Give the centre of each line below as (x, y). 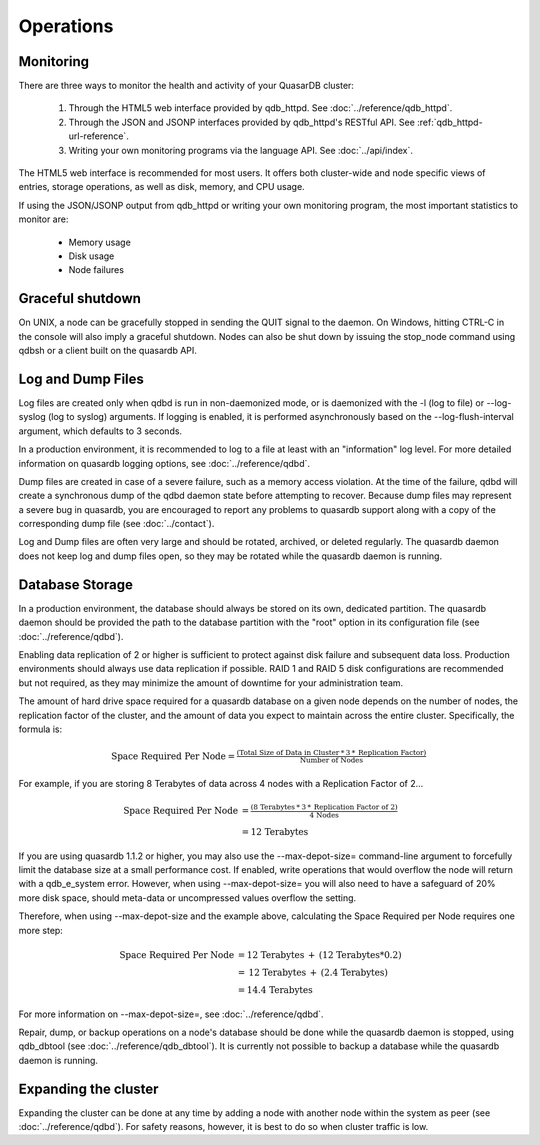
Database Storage (76, 584)
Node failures (96, 270)
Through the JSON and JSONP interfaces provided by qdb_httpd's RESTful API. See (241, 122)
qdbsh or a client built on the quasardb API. (107, 351)
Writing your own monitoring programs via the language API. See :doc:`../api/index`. (241, 150)
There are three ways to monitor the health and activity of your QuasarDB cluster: (186, 86)
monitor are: (43, 219)
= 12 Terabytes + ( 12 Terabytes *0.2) (319, 954)
